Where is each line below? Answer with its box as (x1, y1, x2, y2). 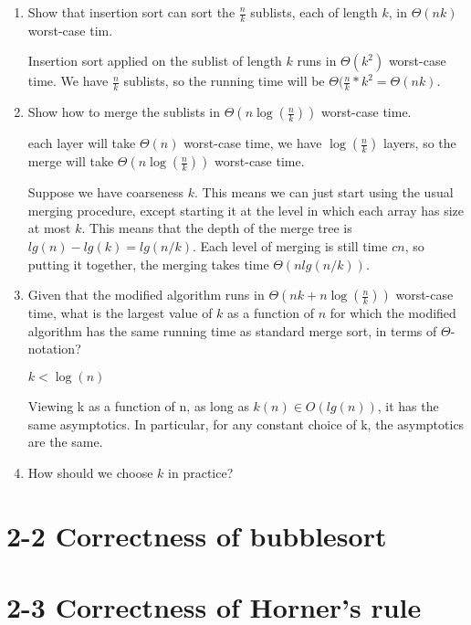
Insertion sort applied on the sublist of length (27, 51, 282, 70)
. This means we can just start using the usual (194, 183, 454, 202)
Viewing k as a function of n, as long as (27, 397, 249, 415)
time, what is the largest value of (27, 303, 213, 323)
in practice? (168, 462, 234, 482)
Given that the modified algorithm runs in (27, 285, 265, 304)
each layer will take (27, 133, 136, 153)
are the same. (27, 432, 103, 451)
